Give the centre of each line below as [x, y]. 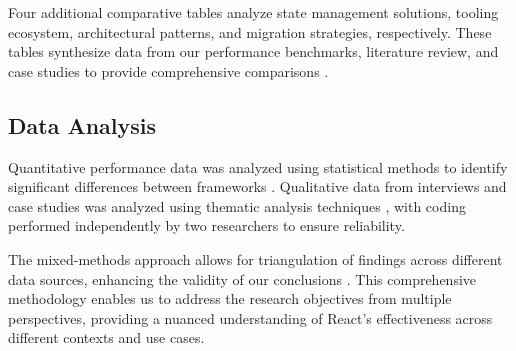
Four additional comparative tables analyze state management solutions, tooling [253, 12]
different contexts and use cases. [106, 337]
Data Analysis [82, 124]
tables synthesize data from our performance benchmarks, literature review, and [253, 51]
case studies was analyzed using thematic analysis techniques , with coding [237, 205]
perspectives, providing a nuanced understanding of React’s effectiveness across [250, 317]
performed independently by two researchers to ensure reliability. [206, 225]
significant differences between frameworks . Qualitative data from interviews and [257, 186]
